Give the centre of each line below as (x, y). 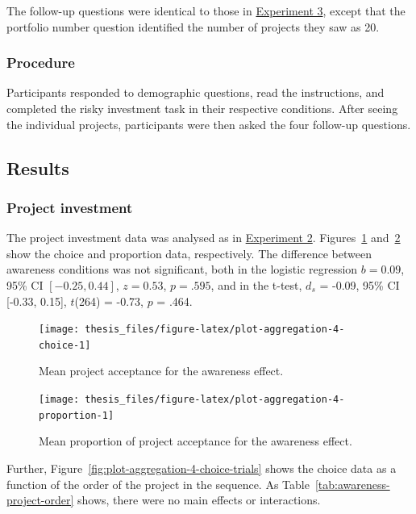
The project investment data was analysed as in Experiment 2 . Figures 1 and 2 (204, 238)
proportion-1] (77, 415)
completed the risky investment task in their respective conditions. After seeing (202, 108)
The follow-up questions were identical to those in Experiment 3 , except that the (206, 10)
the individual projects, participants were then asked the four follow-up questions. (209, 124)
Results (38, 167)
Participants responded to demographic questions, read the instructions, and (196, 92)
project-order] (40, 500)
